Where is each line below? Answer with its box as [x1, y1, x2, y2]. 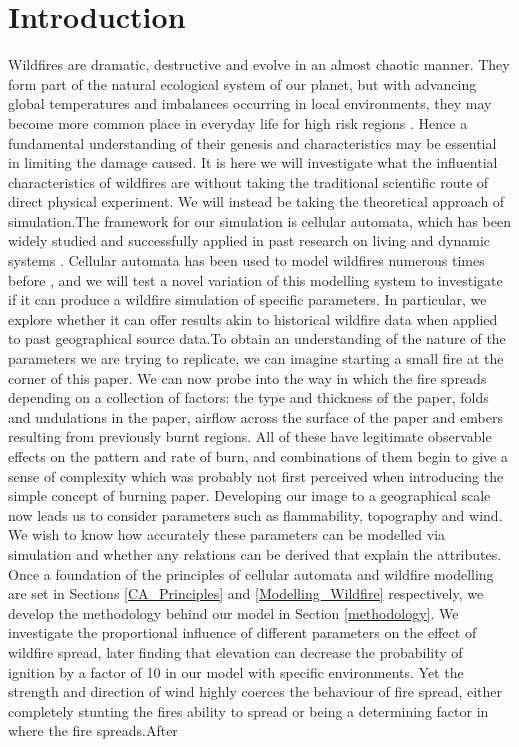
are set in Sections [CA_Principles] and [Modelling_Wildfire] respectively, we [8, 583, 484, 604]
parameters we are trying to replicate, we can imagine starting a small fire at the [8, 348, 504, 369]
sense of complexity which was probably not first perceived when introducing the [8, 465, 504, 486]
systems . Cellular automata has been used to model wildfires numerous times [8, 250, 485, 271]
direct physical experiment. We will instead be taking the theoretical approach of [8, 191, 505, 212]
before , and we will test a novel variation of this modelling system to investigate [8, 269, 503, 290]
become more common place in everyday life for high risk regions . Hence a [8, 112, 468, 133]
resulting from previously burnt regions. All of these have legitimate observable [8, 426, 492, 447]
